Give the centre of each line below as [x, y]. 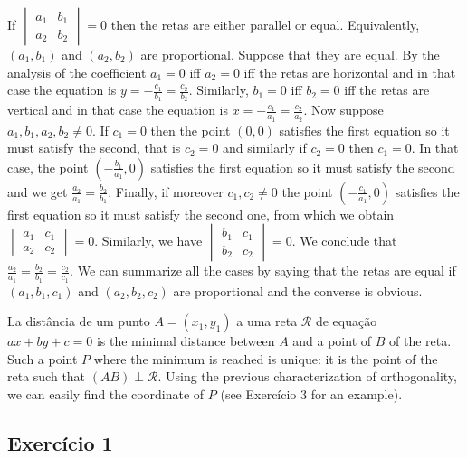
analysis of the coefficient [77, 72]
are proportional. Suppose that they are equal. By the [290, 54]
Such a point [43, 358]
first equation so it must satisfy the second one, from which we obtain [201, 214]
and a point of [332, 341]
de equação [346, 321]
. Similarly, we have [148, 241]
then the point [191, 130]
